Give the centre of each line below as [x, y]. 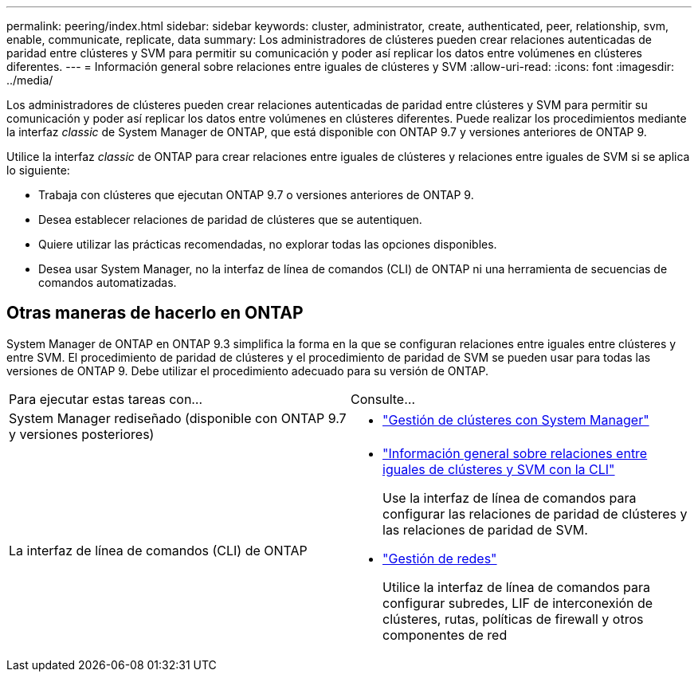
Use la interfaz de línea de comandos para [510, 498]
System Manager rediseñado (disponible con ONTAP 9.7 [178, 418]
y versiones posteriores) [82, 434]
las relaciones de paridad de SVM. [485, 529]
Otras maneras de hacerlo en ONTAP [155, 313]
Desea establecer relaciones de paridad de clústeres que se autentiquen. [230, 219]
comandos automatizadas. [108, 282]
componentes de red [445, 635]
